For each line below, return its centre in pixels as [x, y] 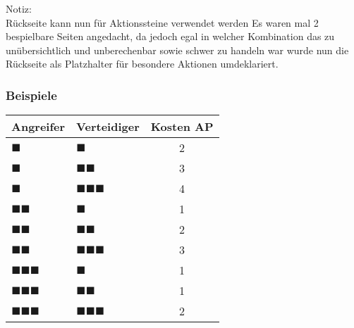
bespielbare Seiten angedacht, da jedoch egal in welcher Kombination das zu [170, 36]
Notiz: [19, 8]
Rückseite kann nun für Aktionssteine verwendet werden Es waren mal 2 [162, 22]
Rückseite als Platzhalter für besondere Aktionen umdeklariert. [142, 64]
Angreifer [38, 127]
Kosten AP [182, 127]
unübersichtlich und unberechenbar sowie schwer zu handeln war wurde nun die [177, 50]
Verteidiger [108, 127]
